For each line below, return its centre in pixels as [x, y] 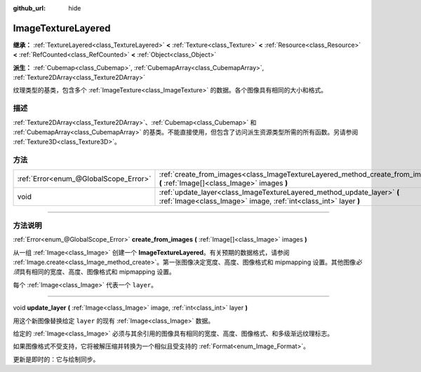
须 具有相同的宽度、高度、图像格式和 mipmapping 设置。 [94, 272]
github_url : [29, 8]
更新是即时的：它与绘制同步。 [56, 359]
